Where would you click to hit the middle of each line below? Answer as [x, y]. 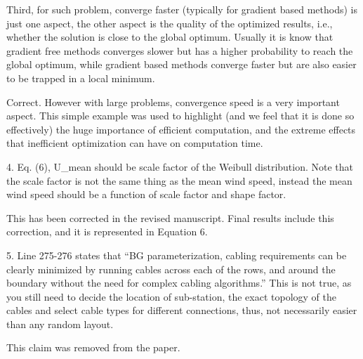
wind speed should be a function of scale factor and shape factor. [146, 194]
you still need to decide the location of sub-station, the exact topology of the [172, 296]
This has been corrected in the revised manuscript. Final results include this [170, 217]
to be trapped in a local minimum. [81, 78]
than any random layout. [60, 324]
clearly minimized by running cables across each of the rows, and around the [171, 269]
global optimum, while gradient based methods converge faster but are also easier [181, 64]
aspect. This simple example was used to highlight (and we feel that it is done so [180, 116]
